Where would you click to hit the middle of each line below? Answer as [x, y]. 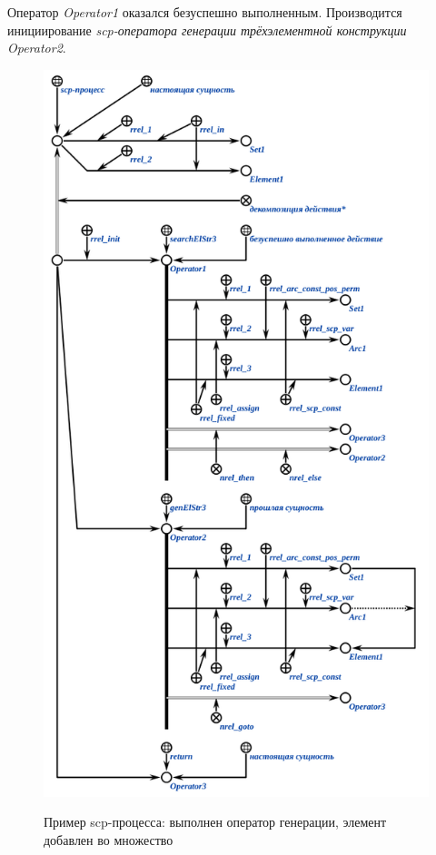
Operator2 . [37, 48]
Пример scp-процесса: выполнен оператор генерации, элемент [215, 822]
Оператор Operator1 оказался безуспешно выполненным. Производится [205, 12]
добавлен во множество [109, 840]
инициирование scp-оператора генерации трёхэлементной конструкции [207, 29]
